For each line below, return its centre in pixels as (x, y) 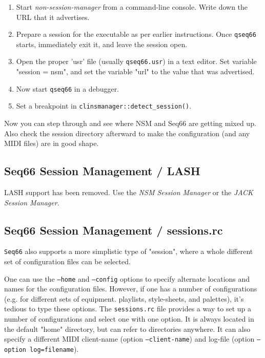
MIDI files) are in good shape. (52, 143)
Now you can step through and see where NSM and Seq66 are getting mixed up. (130, 123)
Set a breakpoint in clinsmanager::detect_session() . (104, 106)
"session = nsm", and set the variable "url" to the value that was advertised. (135, 71)
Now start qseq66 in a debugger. (68, 88)
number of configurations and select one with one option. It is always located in (129, 319)
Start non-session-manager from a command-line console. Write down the (132, 7)
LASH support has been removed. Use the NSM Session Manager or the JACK (129, 192)
